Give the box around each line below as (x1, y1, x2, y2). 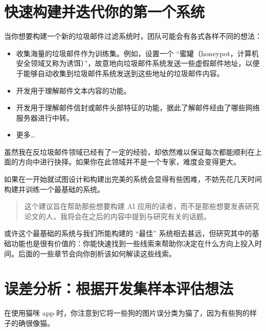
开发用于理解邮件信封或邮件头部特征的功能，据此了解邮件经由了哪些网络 (16, 102, 260, 113)
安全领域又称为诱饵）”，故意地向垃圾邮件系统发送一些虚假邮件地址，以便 (16, 58, 260, 68)
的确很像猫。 (11, 317, 54, 328)
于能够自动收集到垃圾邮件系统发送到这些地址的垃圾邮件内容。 (16, 67, 224, 78)
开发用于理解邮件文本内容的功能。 (16, 85, 131, 96)
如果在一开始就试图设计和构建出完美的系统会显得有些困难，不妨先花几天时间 (4, 174, 262, 184)
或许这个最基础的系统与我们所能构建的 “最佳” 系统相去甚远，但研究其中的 (4, 228, 252, 239)
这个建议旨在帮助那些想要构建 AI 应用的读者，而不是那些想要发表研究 (24, 201, 259, 211)
